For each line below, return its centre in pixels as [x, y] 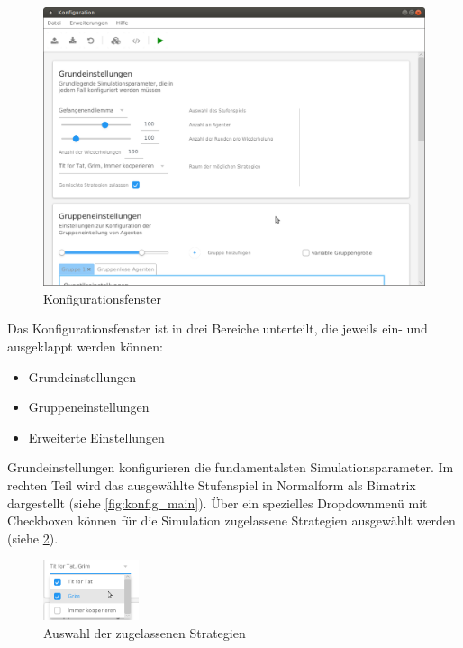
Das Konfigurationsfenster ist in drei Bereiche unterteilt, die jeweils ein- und [218, 329]
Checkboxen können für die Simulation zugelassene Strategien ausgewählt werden [231, 520]
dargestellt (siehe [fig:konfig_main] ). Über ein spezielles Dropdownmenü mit [218, 502]
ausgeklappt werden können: [85, 347]
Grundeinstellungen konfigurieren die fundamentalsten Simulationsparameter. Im [231, 467]
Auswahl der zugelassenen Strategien [145, 632]
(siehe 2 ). [33, 538]
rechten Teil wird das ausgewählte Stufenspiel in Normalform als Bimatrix [212, 485]
